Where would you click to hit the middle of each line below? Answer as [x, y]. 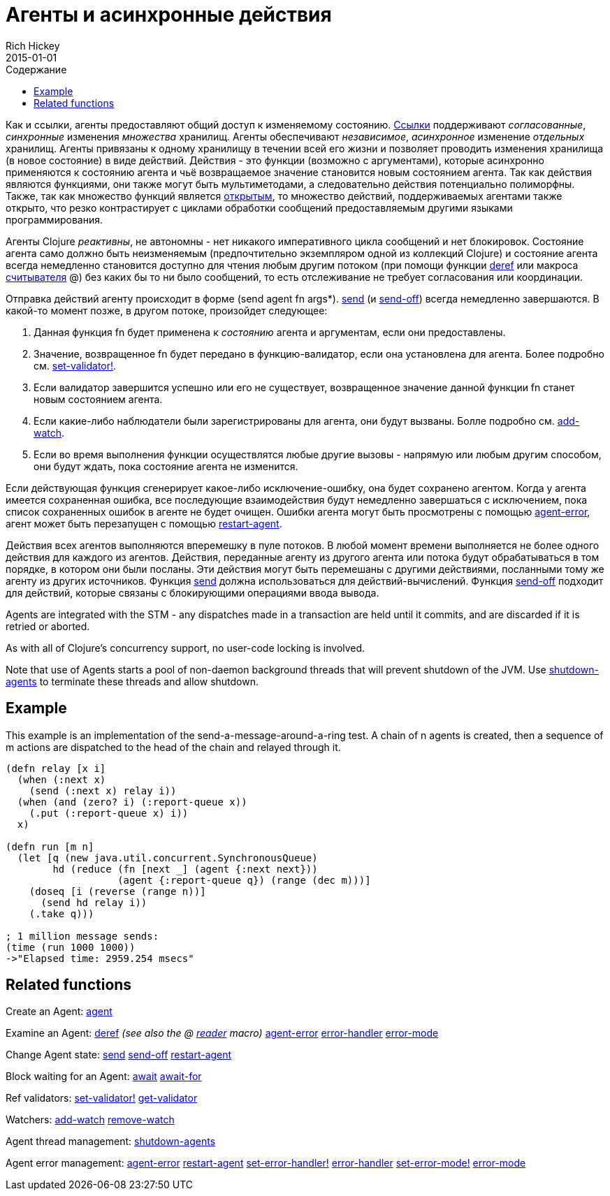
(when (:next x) [61, 779]
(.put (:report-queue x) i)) [109, 813]
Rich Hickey [33, 45]
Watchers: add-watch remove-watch [90, 1120]
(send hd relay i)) [94, 902]
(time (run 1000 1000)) [71, 947]
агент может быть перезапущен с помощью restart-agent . [144, 523]
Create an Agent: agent [59, 1012]
